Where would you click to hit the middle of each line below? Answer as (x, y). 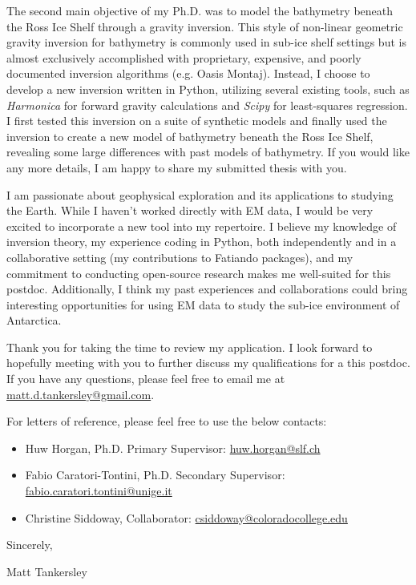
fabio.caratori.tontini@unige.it (99, 491)
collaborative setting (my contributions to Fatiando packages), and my (180, 257)
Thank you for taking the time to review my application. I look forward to (190, 347)
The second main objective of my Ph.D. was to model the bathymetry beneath (200, 10)
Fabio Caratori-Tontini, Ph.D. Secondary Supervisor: (155, 475)
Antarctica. (34, 320)
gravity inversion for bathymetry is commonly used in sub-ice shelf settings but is (206, 42)
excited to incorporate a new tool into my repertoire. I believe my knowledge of (202, 226)
